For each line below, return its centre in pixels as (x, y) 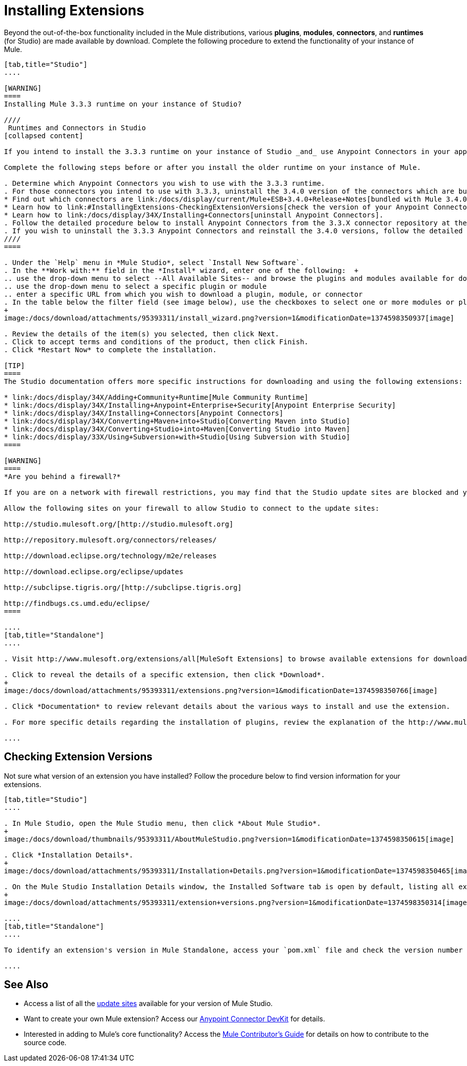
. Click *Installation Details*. (69, 855)
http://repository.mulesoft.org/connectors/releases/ (110, 540)
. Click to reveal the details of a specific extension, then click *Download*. (165, 674)
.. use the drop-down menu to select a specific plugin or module (136, 286)
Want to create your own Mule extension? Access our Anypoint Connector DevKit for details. (174, 1019)
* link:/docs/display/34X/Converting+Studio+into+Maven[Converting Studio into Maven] (177, 429)
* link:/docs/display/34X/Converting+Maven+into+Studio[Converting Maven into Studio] (177, 421)
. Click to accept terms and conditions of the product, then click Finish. (156, 342)
